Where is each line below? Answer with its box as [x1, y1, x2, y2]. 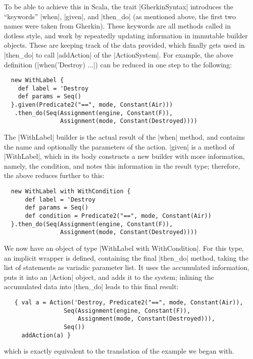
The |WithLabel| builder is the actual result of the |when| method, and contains [4, 132, 245, 142]
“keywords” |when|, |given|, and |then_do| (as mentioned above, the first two [4, 11, 236, 21]
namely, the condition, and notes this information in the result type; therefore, [4, 160, 240, 171]
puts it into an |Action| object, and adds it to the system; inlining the [4, 271, 214, 282]
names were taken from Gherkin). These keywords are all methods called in [4, 21, 231, 31]
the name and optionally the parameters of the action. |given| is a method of [4, 141, 235, 151]
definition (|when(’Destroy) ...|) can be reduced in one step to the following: [4, 59, 232, 69]
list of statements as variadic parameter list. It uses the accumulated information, [4, 262, 250, 272]
